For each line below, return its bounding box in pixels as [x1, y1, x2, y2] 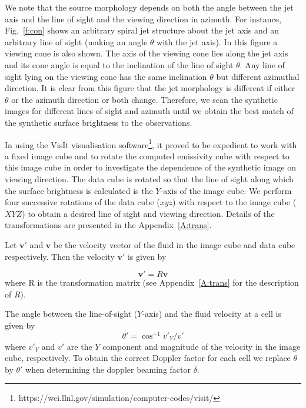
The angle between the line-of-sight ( [5, 307, 138, 320]
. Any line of [240, 58, 285, 71]
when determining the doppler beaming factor [25, 363, 191, 375]
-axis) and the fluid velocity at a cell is [142, 307, 281, 320]
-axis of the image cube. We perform [160, 184, 292, 196]
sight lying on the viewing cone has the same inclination [5, 70, 207, 82]
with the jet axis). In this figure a [157, 35, 278, 48]
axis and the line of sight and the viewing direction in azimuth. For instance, [5, 12, 281, 25]
